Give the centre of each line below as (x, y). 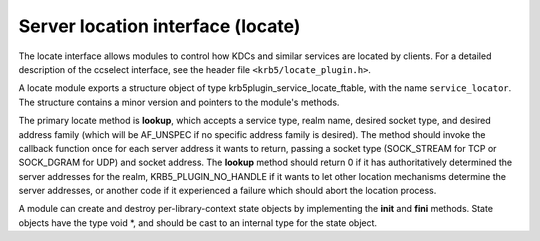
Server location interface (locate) (159, 26)
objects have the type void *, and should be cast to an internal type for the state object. (198, 222)
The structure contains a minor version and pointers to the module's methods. (179, 102)
